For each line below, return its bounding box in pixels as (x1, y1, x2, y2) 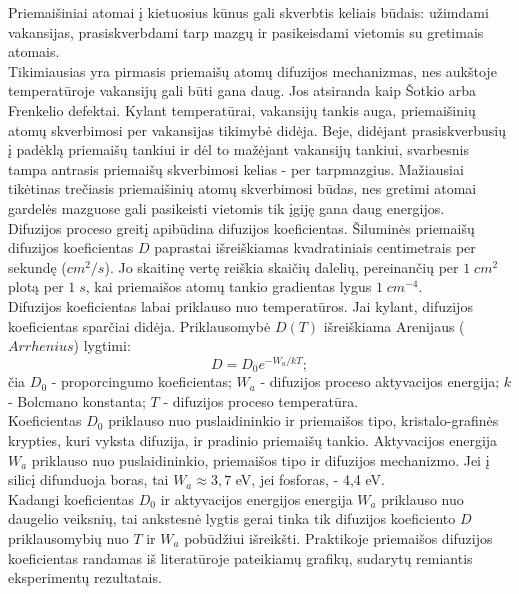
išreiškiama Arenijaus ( (323, 315, 465, 336)
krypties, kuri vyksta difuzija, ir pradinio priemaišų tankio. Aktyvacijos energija (8, 430, 498, 450)
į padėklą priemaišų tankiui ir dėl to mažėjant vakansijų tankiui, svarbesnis (8, 139, 469, 160)
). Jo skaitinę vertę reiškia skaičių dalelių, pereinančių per (104, 256, 459, 277)
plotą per (8, 276, 64, 297)
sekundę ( (8, 256, 67, 277)
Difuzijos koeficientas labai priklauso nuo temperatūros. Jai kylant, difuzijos (8, 295, 473, 316)
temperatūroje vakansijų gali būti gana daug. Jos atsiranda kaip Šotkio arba (8, 80, 477, 101)
